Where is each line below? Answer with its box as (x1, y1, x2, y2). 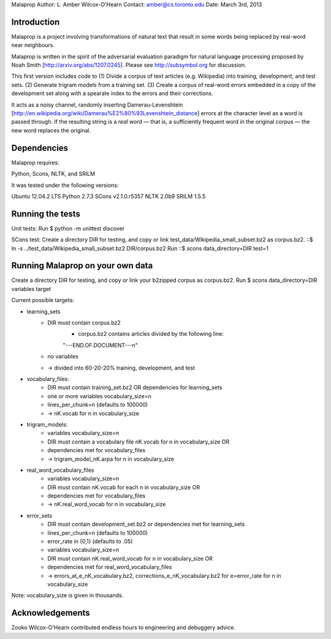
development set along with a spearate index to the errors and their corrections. (11, 89, 214, 97)
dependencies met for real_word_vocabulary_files (47, 564, 172, 571)
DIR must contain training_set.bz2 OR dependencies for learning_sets (47, 384, 223, 391)
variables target (11, 285, 51, 292)
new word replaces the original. (11, 126, 91, 134)
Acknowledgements (11, 608, 90, 618)
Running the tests (11, 208, 81, 219)
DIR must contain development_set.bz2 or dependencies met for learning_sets (47, 521, 245, 528)
